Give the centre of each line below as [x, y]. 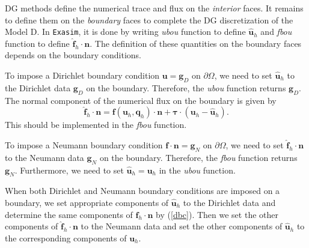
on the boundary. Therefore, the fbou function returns [198, 157]
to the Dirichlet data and [229, 203]
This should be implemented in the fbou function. [96, 125]
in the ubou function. [197, 170]
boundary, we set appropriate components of [87, 203]
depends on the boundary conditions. [73, 55]
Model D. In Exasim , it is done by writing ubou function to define [125, 32]
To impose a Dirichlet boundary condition [82, 75]
